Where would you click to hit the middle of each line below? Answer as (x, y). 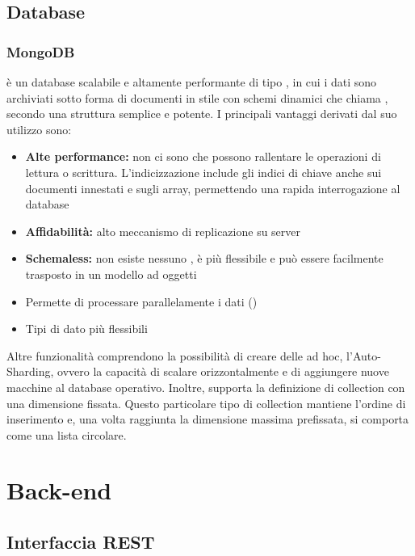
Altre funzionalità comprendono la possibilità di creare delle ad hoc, (175, 355)
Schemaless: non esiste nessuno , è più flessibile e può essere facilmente (204, 258)
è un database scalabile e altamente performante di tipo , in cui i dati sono (192, 82)
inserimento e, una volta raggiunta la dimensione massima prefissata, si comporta (208, 419)
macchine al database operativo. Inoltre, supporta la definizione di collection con (206, 387)
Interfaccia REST (81, 542)
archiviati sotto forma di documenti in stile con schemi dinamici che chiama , (197, 97)
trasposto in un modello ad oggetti (111, 274)
